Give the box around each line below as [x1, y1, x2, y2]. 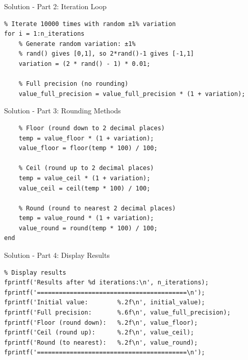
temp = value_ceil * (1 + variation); [18, 174, 151, 182]
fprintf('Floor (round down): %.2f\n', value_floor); [4, 319, 198, 326]
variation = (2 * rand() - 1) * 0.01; [18, 60, 151, 67]
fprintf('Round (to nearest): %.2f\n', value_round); [4, 339, 198, 346]
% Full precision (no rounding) [18, 80, 129, 88]
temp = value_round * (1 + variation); [18, 214, 154, 222]
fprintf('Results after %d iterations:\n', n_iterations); [4, 279, 209, 286]
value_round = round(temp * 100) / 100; [18, 224, 158, 232]
